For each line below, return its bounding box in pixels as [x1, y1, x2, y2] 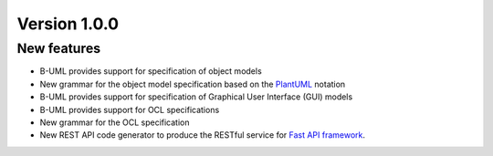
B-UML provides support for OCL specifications [39, 104, 220, 115]
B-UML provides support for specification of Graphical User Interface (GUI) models [39, 91, 353, 102]
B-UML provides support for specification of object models [39, 66, 262, 77]
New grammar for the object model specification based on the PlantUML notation [39, 78, 346, 89]
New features [16, 40, 101, 57]
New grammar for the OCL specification [39, 117, 191, 128]
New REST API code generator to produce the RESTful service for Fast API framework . [39, 130, 365, 140]
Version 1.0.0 [16, 14, 119, 34]
